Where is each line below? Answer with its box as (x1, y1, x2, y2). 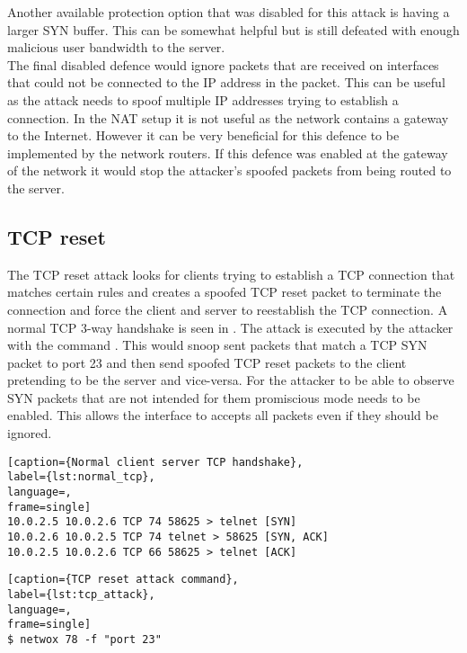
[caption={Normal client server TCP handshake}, (7, 455, 304, 469)
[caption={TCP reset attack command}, (7, 573, 239, 586)
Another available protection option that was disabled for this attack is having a (7, 3, 450, 21)
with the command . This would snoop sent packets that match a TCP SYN (7, 335, 427, 354)
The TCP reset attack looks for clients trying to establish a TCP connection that (7, 264, 455, 283)
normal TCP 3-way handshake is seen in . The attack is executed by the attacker (7, 318, 454, 336)
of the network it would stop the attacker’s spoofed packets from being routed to (7, 161, 452, 180)
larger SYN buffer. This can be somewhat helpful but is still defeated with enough (7, 20, 460, 39)
